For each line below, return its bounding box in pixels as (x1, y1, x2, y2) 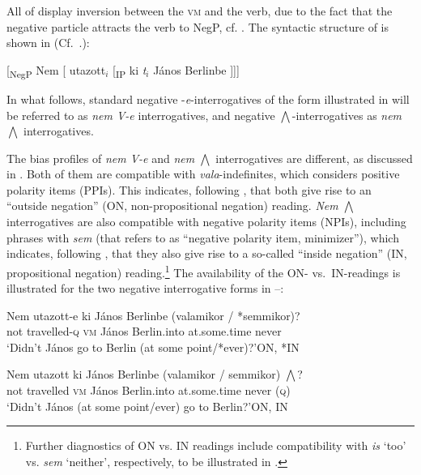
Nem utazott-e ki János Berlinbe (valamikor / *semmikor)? (6, 306, 300, 323)
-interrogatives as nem (291, 106, 402, 123)
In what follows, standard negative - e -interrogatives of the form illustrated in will (6, 90, 410, 107)
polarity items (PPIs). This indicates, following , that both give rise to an (6, 181, 372, 198)
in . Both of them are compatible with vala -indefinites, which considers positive (6, 165, 400, 182)
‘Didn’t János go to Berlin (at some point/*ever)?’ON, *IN (6, 338, 300, 355)
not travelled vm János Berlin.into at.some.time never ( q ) (6, 382, 291, 399)
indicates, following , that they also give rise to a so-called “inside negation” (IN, (6, 245, 407, 262)
